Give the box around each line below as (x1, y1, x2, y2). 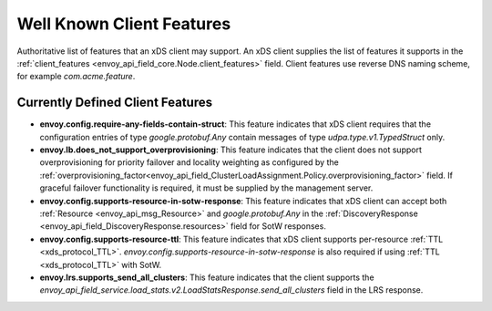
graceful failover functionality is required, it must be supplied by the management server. (39, 182, 374, 193)
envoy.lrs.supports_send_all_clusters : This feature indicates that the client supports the (39, 272, 374, 283)
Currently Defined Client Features (16, 95, 213, 110)
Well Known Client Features (16, 14, 231, 34)
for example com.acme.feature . (16, 71, 136, 82)
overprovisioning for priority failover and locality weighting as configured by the (39, 157, 339, 168)
